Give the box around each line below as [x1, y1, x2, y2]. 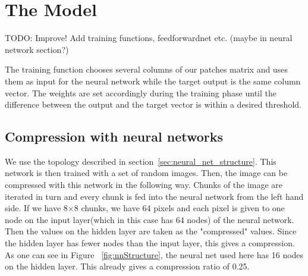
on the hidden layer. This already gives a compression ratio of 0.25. [5, 260, 250, 272]
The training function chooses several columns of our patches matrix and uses [5, 63, 288, 76]
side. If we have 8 [5, 202, 68, 214]
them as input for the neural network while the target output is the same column [5, 74, 301, 87]
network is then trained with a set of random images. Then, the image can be [5, 167, 288, 179]
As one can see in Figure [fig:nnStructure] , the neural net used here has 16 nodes [5, 248, 304, 261]
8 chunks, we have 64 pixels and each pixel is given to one [74, 202, 285, 214]
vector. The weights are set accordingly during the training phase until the [5, 86, 276, 99]
